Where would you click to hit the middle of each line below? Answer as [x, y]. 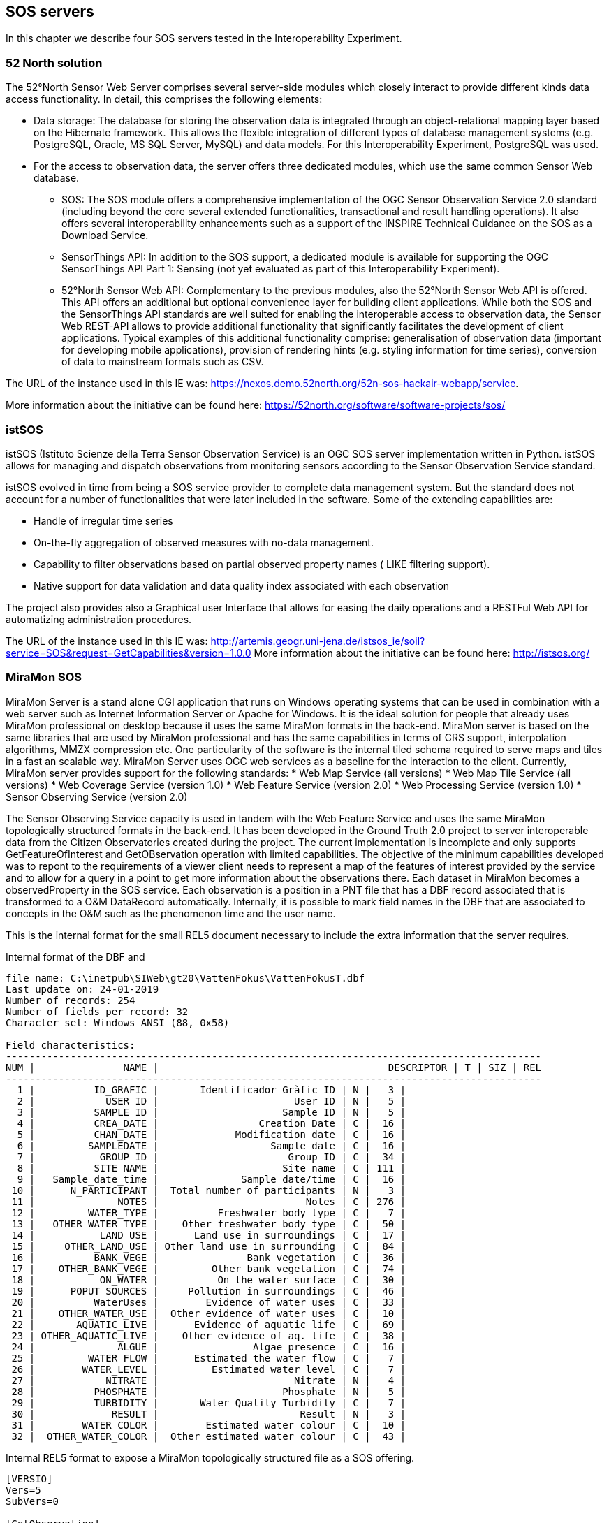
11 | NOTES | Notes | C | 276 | [209, 1201]
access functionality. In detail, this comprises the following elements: [164, 99]
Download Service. [105, 235]
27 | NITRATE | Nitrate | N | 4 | [209, 1380]
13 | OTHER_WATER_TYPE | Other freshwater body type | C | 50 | [209, 1224]
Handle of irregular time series [103, 520]
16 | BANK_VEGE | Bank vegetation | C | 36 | [209, 1257]
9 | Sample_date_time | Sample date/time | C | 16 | [212, 1179]
